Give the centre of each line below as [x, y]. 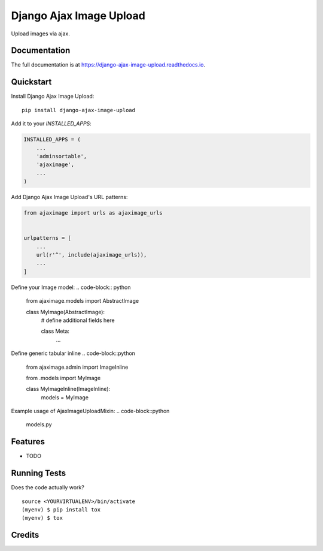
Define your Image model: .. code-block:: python [71, 287]
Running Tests [38, 473]
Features [28, 442]
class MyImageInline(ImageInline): [68, 389]
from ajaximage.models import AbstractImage [83, 301]
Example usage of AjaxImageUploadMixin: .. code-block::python [90, 411]
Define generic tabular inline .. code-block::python [73, 353]
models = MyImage [65, 397]
